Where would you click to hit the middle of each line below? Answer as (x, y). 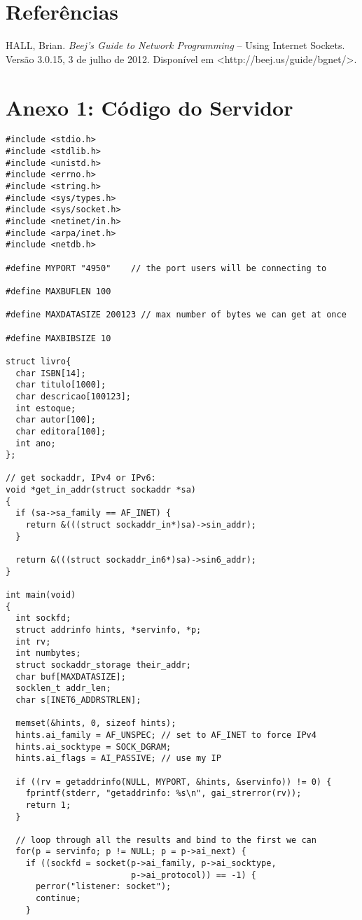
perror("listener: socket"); (103, 887)
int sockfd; (43, 618)
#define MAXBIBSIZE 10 (58, 338)
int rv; (33, 641)
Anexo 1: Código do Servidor (149, 107)
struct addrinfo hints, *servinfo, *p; (109, 630)
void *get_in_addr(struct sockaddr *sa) (101, 490)
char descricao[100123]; (73, 396)
